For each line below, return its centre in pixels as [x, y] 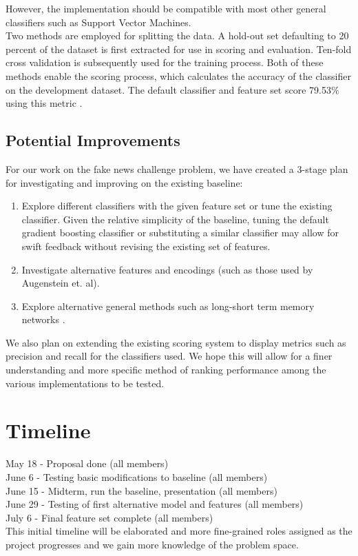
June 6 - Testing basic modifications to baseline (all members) [137, 476]
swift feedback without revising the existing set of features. [146, 246]
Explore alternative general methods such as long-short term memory [168, 306]
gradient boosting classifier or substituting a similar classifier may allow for [180, 233]
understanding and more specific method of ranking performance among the [166, 370]
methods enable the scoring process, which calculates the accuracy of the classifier [178, 75]
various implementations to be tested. [85, 383]
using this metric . [44, 103]
